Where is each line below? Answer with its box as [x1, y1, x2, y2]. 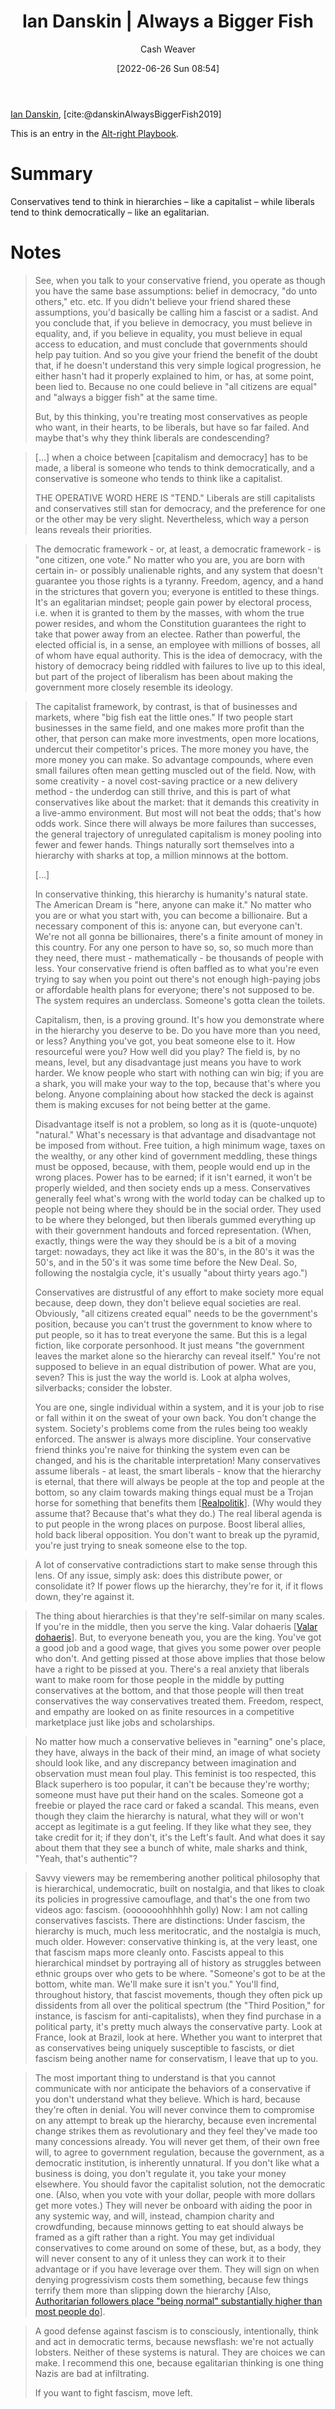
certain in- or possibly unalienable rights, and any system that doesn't [34, 564, 323, 576]
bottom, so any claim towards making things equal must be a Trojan [34, 1486, 314, 1498]
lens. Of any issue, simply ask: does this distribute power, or [34, 1569, 283, 1581]
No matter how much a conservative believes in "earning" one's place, [34, 1735, 326, 1747]
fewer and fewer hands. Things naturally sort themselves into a [34, 838, 295, 850]
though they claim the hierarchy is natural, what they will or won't [34, 1810, 305, 1822]
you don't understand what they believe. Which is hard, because [34, 2093, 301, 2105]
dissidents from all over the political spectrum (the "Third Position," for [34, 1999, 325, 2011]
